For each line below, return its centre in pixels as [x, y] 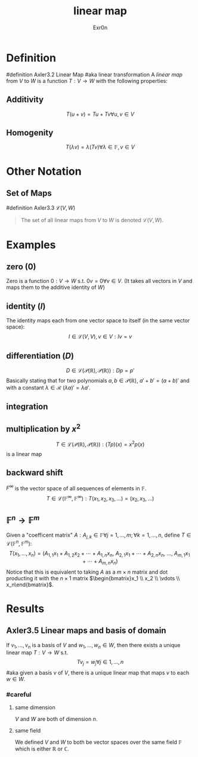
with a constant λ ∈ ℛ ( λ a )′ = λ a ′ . [48, 387]
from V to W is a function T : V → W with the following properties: [87, 81]
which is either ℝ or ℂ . [42, 749]
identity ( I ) [26, 306]
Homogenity [30, 133]
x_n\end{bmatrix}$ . [30, 584]
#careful [19, 695]
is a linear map [24, 454]
